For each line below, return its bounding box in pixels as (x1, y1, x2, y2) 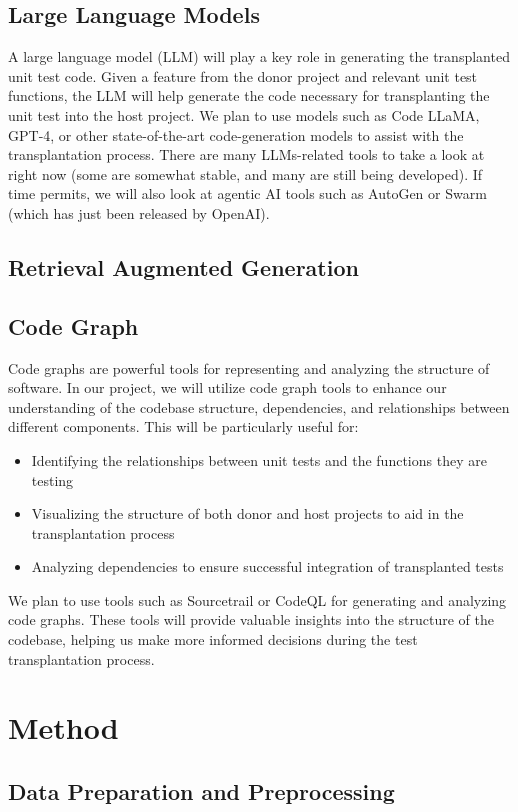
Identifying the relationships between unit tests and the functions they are (31, 449, 487, 470)
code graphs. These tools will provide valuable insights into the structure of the (8, 609, 494, 630)
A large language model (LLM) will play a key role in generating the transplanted (8, 46, 510, 67)
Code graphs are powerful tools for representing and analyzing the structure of (8, 357, 490, 378)
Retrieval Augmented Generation (8, 251, 359, 282)
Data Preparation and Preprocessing (8, 776, 395, 807)
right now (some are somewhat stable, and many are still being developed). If (8, 163, 483, 184)
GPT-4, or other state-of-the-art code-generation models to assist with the (8, 124, 464, 145)
